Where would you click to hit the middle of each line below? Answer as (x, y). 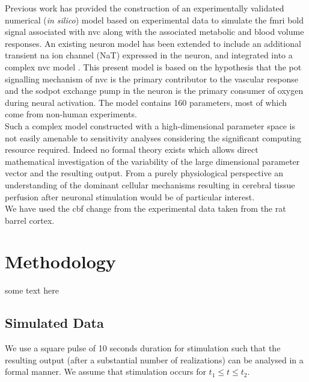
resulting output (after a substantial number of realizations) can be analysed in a (154, 359)
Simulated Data (54, 323)
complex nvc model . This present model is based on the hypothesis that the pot (153, 66)
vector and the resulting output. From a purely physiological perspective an (144, 173)
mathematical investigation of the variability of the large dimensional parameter (152, 161)
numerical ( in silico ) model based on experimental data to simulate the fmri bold (154, 20)
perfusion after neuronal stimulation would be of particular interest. (130, 196)
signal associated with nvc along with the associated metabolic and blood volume (154, 32)
